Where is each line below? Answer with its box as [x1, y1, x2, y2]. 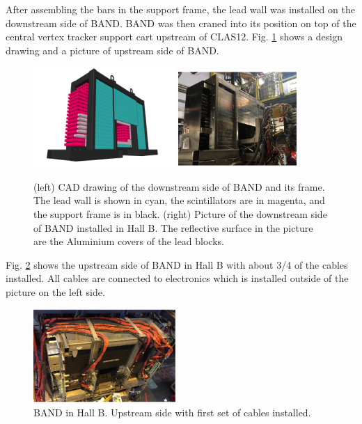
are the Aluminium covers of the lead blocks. [33, 234, 224, 249]
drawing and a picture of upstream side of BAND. [6, 42, 219, 57]
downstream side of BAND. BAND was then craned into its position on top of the [6, 15, 356, 30]
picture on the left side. [6, 285, 105, 299]
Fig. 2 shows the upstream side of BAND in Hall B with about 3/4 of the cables [6, 257, 348, 272]
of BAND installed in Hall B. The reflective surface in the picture [33, 220, 313, 235]
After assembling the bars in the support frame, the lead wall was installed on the [6, 2, 355, 16]
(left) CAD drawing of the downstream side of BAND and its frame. [33, 179, 325, 194]
